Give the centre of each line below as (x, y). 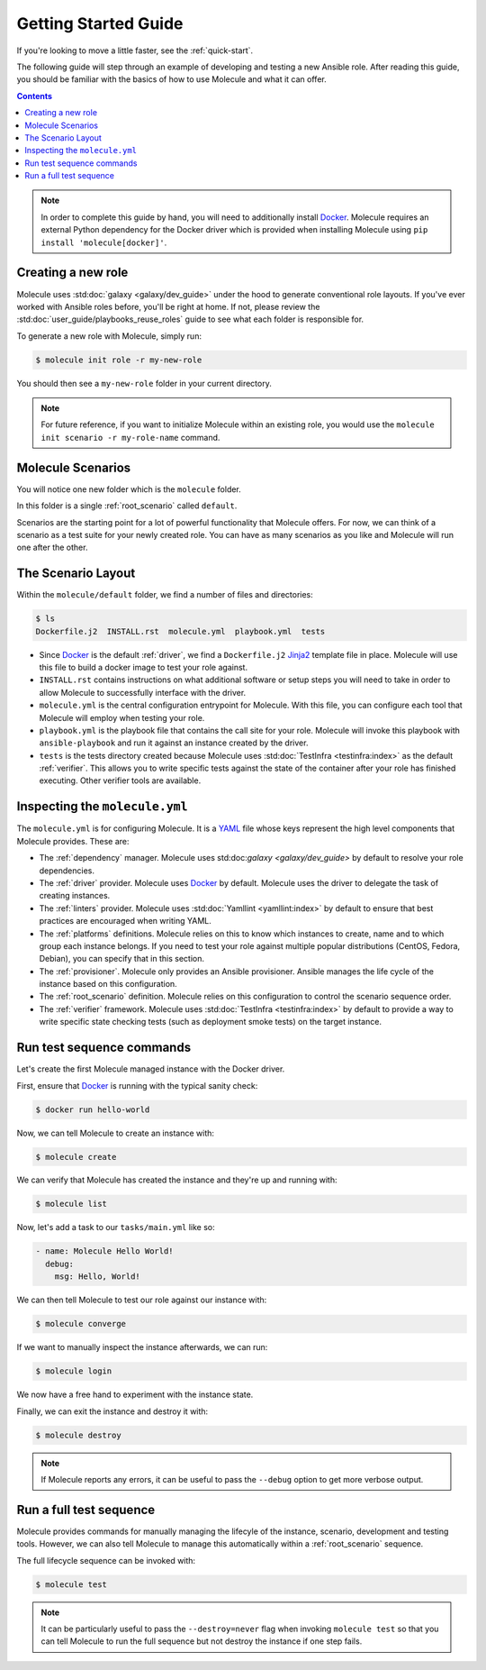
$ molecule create (76, 1157)
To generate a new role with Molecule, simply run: (109, 336)
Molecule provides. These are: (73, 841)
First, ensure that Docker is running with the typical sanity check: (137, 1085)
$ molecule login (74, 1371)
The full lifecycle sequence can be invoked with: (106, 1560)
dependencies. (67, 871)
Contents (35, 96)
